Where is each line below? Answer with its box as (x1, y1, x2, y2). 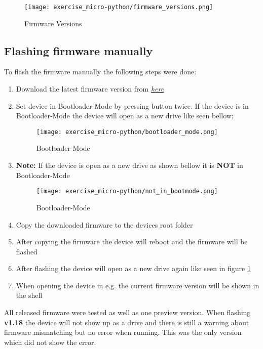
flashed (16, 246, 37, 256)
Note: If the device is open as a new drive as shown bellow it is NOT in (16, 160, 243, 170)
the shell (16, 290, 43, 300)
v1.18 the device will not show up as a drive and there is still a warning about (4, 317, 249, 327)
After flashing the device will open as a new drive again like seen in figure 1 (16, 263, 251, 274)
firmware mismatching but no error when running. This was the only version (4, 327, 242, 337)
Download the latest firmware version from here (16, 83, 164, 94)
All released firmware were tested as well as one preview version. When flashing (4, 307, 251, 318)
